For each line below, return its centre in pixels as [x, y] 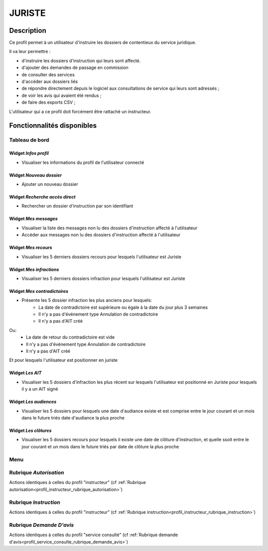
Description [28, 31]
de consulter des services [48, 74]
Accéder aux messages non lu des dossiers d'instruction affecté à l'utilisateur [101, 235]
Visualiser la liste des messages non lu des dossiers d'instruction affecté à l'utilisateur [109, 228]
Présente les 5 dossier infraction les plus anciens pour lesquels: [87, 300]
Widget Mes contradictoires [39, 291]
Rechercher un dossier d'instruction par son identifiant [77, 206]
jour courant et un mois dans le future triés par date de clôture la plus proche [100, 446]
